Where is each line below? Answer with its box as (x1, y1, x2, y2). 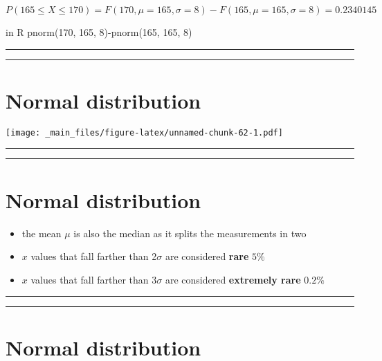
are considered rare (165, 249, 249, 263)
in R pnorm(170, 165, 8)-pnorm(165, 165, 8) (6, 25, 192, 39)
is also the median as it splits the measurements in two (73, 225, 307, 240)
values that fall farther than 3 (30, 272, 157, 286)
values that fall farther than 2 (30, 249, 157, 263)
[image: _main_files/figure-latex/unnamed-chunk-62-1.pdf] (6, 127, 283, 138)
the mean (21, 225, 62, 240)
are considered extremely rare (165, 272, 301, 286)
